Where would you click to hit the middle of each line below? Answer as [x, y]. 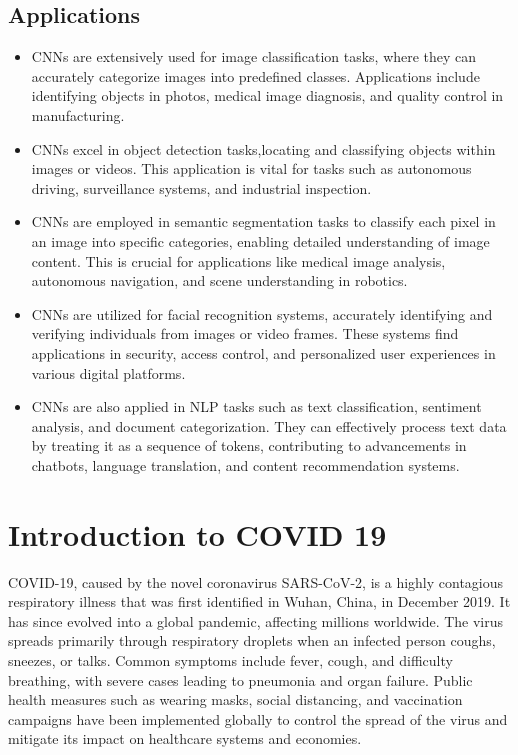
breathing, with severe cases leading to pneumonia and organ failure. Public [240, 679]
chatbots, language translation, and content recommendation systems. [245, 464]
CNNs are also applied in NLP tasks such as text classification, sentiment [256, 406]
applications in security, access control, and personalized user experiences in [263, 352]
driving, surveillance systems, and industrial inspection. [201, 187]
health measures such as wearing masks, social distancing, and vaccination [235, 699]
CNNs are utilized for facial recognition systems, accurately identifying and [262, 313]
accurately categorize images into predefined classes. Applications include [255, 75]
